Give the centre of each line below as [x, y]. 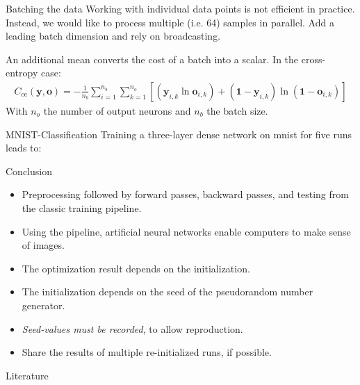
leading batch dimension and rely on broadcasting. [113, 36]
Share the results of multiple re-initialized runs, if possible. [147, 352]
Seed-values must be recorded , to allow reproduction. [132, 328]
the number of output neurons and [117, 110]
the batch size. [237, 110]
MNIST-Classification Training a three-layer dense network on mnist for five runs [179, 134]
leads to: [24, 148]
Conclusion [29, 171]
